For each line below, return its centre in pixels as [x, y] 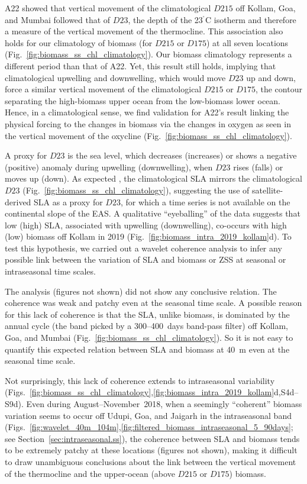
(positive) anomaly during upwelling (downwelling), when [109, 167]
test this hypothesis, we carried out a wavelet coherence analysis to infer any [143, 248]
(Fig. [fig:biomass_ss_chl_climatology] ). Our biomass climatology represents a [148, 54]
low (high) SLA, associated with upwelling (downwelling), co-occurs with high [146, 225]
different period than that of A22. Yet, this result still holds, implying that [140, 65]
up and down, [271, 77]
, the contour [279, 89]
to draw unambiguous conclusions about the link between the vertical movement [151, 461]
